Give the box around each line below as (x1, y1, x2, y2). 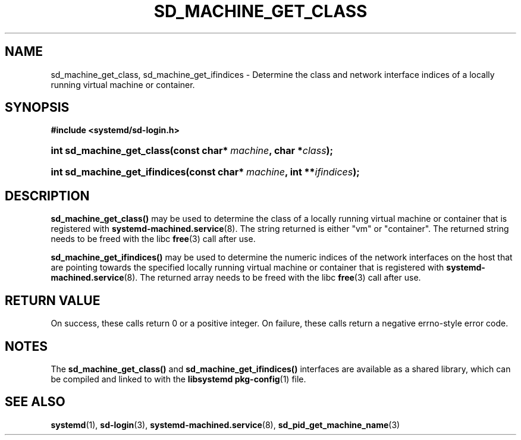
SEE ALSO (5, 394, 65, 410)
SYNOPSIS (5, 100, 70, 115)
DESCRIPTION (5, 188, 90, 203)
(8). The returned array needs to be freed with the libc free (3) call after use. (124, 272, 421, 283)
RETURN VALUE (5, 293, 101, 308)
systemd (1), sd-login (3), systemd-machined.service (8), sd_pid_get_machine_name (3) (51, 419, 400, 430)
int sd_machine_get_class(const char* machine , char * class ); (51, 144, 334, 157)
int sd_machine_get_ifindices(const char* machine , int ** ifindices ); (51, 166, 360, 178)
